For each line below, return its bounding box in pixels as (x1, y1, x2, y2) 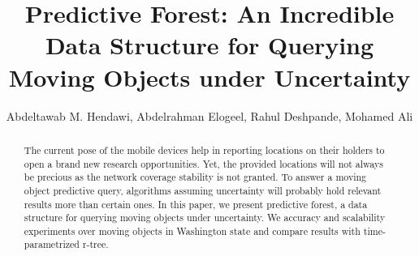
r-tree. (82, 237, 109, 251)
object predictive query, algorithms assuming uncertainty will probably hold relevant (24, 183, 382, 197)
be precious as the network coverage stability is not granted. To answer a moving (24, 170, 367, 184)
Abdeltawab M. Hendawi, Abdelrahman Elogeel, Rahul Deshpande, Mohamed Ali (6, 107, 413, 124)
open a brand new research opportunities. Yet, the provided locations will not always (24, 156, 383, 170)
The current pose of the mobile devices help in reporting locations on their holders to (24, 143, 385, 156)
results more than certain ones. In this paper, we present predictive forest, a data (24, 197, 368, 211)
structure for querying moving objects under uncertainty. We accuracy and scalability (24, 211, 386, 224)
